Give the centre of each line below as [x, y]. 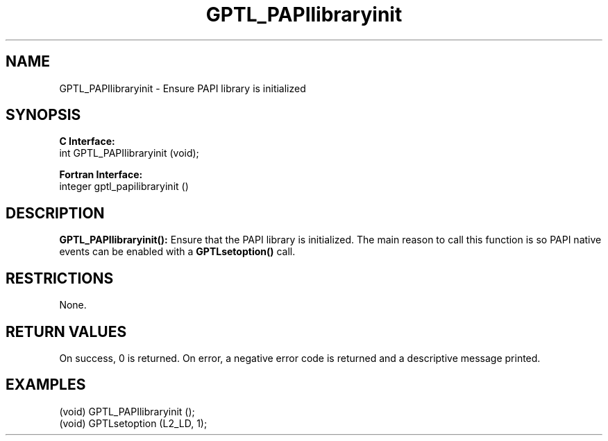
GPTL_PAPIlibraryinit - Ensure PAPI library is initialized [183, 88]
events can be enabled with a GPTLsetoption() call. [177, 252]
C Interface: [87, 141]
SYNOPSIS [43, 115]
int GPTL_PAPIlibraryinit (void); [129, 153]
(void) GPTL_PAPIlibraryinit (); [127, 411]
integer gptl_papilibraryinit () [124, 187]
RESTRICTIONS [60, 278]
